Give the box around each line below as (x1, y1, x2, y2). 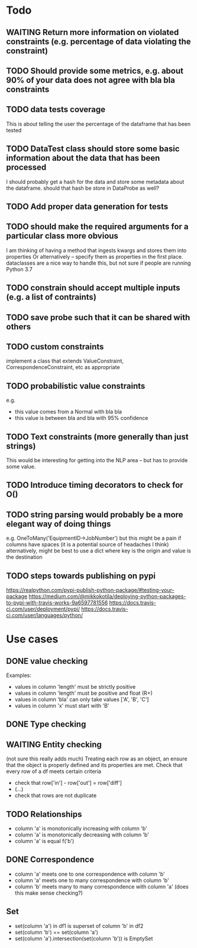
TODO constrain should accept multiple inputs (6, 283, 180, 293)
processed (6, 163, 47, 173)
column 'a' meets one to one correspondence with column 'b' (14, 870, 165, 877)
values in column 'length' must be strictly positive (14, 683, 136, 691)
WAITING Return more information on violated (6, 27, 179, 37)
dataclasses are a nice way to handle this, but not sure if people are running (6, 259, 191, 266)
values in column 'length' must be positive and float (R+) (14, 689, 153, 697)
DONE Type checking (6, 719, 86, 730)
